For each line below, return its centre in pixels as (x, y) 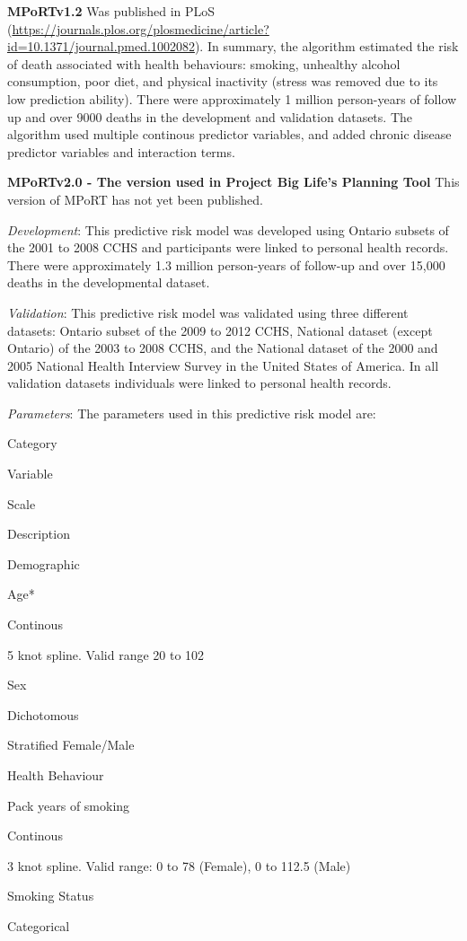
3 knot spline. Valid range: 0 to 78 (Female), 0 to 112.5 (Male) (179, 865)
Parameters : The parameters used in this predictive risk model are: (192, 413)
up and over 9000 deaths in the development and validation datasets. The (210, 116)
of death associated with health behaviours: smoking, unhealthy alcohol (204, 63)
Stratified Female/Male (71, 745)
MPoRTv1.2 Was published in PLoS (111, 11)
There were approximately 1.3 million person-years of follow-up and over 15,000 (226, 264)
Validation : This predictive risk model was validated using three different (208, 312)
